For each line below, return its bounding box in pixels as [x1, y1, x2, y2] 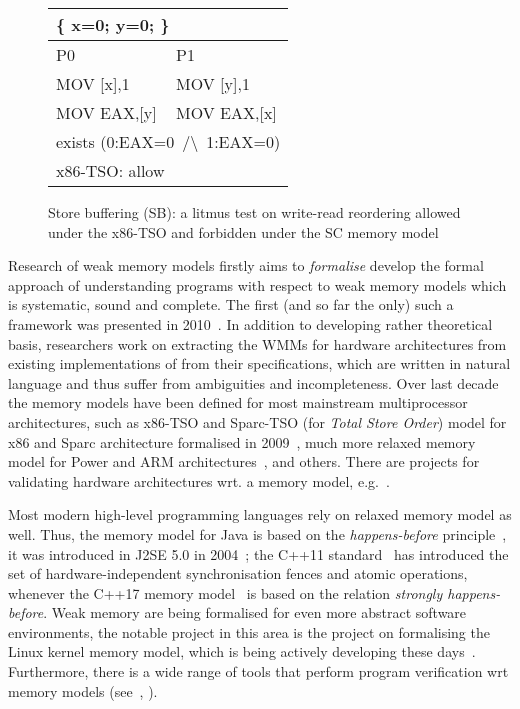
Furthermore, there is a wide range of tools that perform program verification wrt [8, 661, 509, 682]
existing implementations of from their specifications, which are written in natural [8, 353, 511, 374]
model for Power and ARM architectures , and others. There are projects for [8, 451, 480, 472]
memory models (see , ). [8, 680, 158, 701]
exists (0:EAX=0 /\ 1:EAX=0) [56, 130, 281, 153]
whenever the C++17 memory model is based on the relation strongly [8, 582, 443, 603]
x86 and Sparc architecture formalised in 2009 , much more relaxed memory [8, 431, 476, 452]
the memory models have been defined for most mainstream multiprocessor [8, 392, 468, 413]
